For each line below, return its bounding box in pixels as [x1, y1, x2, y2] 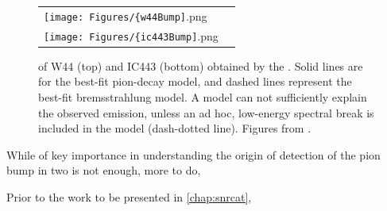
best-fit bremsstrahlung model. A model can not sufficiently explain [38, 89, 367, 105]
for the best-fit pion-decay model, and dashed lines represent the [38, 73, 352, 90]
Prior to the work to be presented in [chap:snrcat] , [6, 188, 252, 205]
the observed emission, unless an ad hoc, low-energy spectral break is [38, 104, 374, 121]
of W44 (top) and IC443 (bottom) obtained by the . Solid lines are [38, 57, 363, 74]
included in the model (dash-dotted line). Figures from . [38, 120, 312, 136]
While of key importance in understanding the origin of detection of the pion [6, 146, 381, 163]
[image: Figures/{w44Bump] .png [44, 7, 207, 24]
